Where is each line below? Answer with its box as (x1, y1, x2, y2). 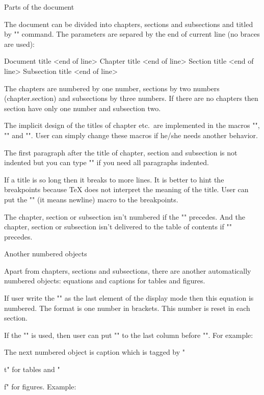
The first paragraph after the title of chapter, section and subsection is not (4, 147, 237, 157)
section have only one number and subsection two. (4, 102, 161, 113)
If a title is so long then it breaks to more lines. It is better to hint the (4, 174, 224, 185)
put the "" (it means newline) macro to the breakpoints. (4, 194, 178, 204)
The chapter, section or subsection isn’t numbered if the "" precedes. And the (4, 211, 245, 222)
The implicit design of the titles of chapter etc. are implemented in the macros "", (4, 120, 260, 130)
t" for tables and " (4, 364, 60, 375)
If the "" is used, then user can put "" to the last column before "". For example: (4, 329, 253, 340)
